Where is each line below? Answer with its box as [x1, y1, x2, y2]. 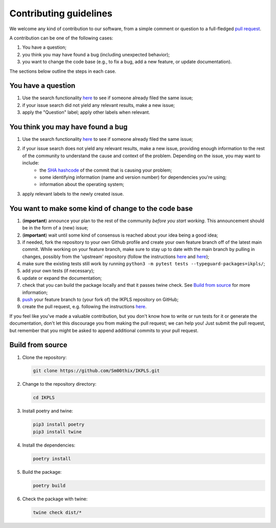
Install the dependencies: [22, 442, 76, 448]
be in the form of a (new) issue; [22, 225, 89, 231]
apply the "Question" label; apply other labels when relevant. [22, 109, 150, 115]
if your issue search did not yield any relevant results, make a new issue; [22, 102, 175, 108]
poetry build [33, 482, 66, 489]
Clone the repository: [22, 354, 67, 361]
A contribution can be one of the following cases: [9, 35, 113, 41]
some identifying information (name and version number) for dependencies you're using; [39, 174, 227, 180]
